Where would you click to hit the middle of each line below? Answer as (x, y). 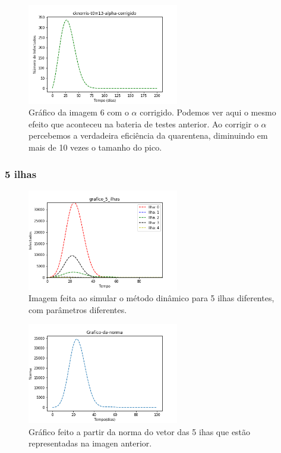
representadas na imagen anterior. (90, 443)
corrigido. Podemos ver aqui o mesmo (208, 112)
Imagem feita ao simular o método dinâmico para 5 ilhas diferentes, (151, 298)
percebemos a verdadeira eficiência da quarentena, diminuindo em (148, 135)
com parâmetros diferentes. (78, 309)
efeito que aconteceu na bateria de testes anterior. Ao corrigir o (143, 124)
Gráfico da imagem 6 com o (79, 112)
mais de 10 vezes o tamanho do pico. (95, 147)
